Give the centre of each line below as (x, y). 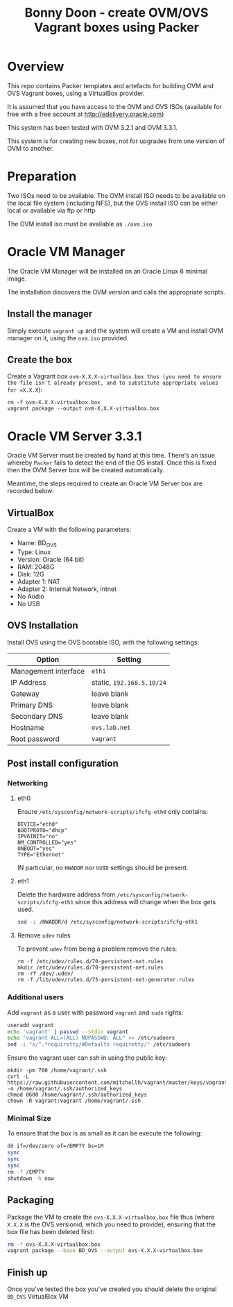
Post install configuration (63, 764)
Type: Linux (34, 552)
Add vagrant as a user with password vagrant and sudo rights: (95, 1013)
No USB (28, 603)
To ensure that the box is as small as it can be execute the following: (105, 1133)
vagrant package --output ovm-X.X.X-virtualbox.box (83, 409)
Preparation (42, 177)
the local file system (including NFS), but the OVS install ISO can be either (113, 203)
